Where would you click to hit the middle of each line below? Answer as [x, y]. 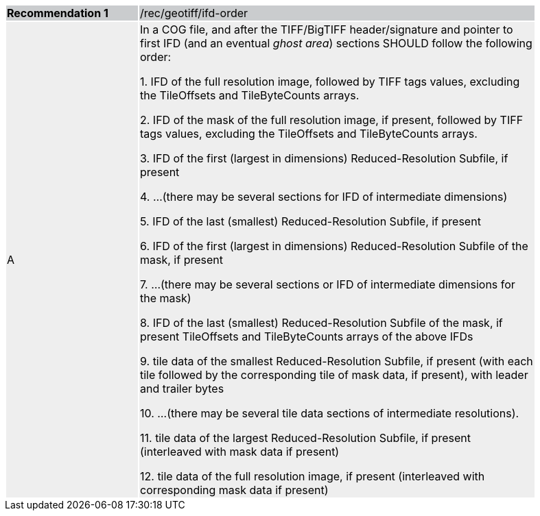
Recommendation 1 [58, 13]
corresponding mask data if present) [234, 490]
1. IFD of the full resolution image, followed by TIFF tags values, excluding [330, 82]
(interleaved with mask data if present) [240, 452]
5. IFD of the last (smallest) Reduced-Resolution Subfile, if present [310, 221]
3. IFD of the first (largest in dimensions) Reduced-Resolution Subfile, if [324, 158]
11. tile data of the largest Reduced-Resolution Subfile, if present [305, 438]
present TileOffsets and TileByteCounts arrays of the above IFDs [307, 336]
